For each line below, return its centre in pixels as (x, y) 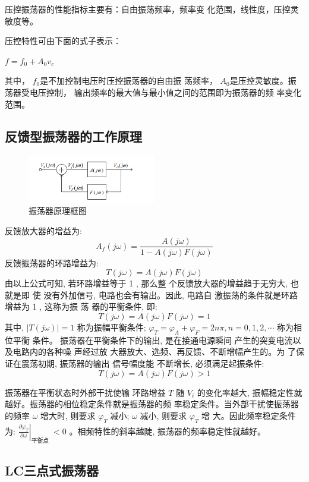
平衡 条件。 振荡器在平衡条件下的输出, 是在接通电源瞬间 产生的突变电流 (153, 340)
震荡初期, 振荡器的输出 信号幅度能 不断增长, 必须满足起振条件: (143, 363)
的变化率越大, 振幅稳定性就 (250, 392)
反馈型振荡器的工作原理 (73, 136)
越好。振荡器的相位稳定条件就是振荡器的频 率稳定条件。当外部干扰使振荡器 (152, 404)
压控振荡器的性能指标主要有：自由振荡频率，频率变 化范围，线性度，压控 (148, 9)
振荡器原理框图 (58, 211)
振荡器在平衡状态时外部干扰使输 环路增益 (85, 392)
